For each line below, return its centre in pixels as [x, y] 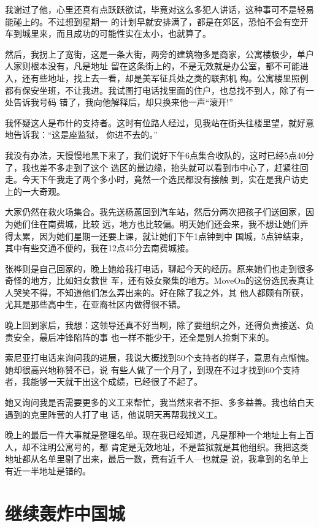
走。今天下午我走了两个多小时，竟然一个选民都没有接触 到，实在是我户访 [152, 179]
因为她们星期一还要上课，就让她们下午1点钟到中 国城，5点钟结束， [174, 236]
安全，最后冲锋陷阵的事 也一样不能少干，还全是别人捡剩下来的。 [144, 337]
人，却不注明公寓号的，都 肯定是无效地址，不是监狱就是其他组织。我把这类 [157, 446]
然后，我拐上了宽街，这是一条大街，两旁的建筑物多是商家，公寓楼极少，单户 [159, 54]
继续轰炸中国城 [65, 513]
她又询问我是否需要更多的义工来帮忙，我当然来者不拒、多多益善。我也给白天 [159, 402]
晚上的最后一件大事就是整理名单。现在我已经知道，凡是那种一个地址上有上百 [159, 435]
